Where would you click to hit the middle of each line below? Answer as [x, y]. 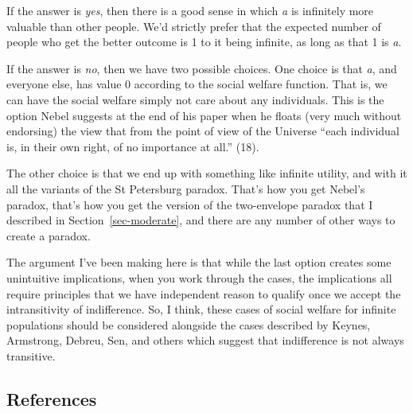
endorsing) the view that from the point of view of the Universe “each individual [203, 131]
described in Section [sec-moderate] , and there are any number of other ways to [201, 220]
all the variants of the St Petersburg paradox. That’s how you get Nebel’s [186, 188]
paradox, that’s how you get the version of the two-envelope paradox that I [190, 204]
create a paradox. [49, 235]
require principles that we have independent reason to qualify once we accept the [204, 293]
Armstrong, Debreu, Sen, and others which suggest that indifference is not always [205, 340]
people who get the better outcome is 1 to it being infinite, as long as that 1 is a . [204, 42]
